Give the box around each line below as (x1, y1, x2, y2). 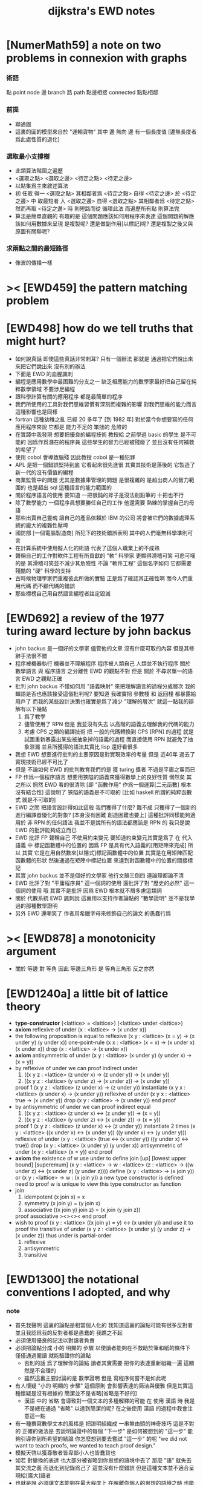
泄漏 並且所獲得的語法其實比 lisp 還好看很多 (29, 743, 138, 750)
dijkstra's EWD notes (48, 4, 155, 18)
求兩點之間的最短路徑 (6, 244, 68, 253)
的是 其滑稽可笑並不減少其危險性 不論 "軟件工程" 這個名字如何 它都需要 (14, 559, 192, 567)
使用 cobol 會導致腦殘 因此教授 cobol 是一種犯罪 (14, 453, 135, 461)
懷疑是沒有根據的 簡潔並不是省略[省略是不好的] (20, 1389, 137, 1397)
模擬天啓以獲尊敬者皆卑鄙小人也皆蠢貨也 (14, 1449, 116, 1456)
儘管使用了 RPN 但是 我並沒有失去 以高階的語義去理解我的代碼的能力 (24, 721, 195, 728)
